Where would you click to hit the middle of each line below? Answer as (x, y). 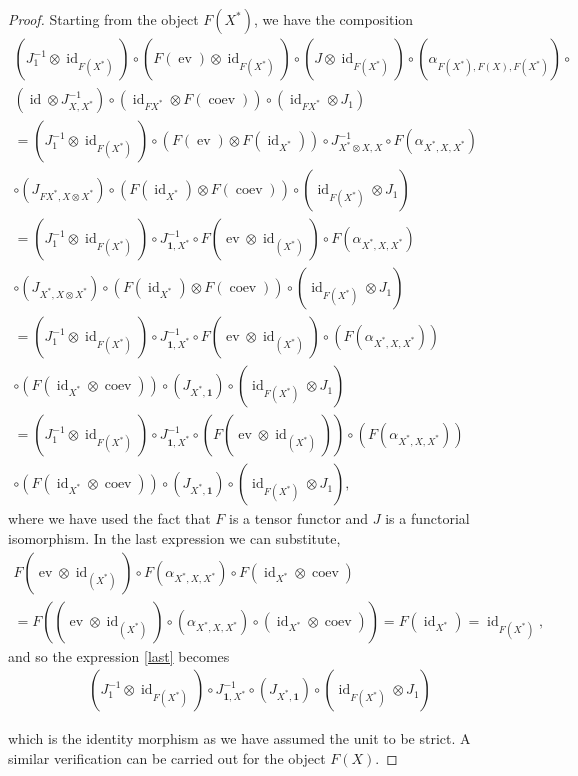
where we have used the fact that (109, 518)
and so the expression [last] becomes (119, 655)
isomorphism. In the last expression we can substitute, (174, 537)
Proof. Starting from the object (103, 19)
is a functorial (427, 518)
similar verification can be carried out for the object (167, 757)
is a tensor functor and (299, 518)
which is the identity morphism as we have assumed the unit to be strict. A (239, 738)
